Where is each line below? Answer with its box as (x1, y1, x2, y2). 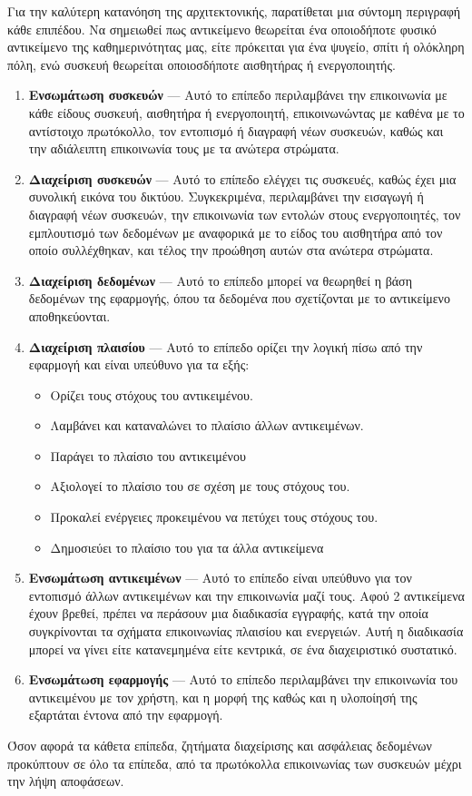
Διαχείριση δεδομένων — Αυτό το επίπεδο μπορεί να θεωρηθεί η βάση (28, 270, 412, 290)
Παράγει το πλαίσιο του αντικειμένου (50, 446, 246, 465)
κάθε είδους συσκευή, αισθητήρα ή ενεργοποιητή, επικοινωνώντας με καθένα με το (28, 103, 465, 122)
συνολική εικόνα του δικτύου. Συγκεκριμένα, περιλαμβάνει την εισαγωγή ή (28, 187, 424, 206)
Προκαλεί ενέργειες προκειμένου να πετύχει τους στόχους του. (50, 507, 379, 526)
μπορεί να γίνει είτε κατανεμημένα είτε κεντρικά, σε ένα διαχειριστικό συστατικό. (28, 639, 457, 658)
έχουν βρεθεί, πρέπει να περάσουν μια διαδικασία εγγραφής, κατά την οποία (28, 604, 428, 623)
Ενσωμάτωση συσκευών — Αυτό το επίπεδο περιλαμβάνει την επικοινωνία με (28, 85, 447, 104)
